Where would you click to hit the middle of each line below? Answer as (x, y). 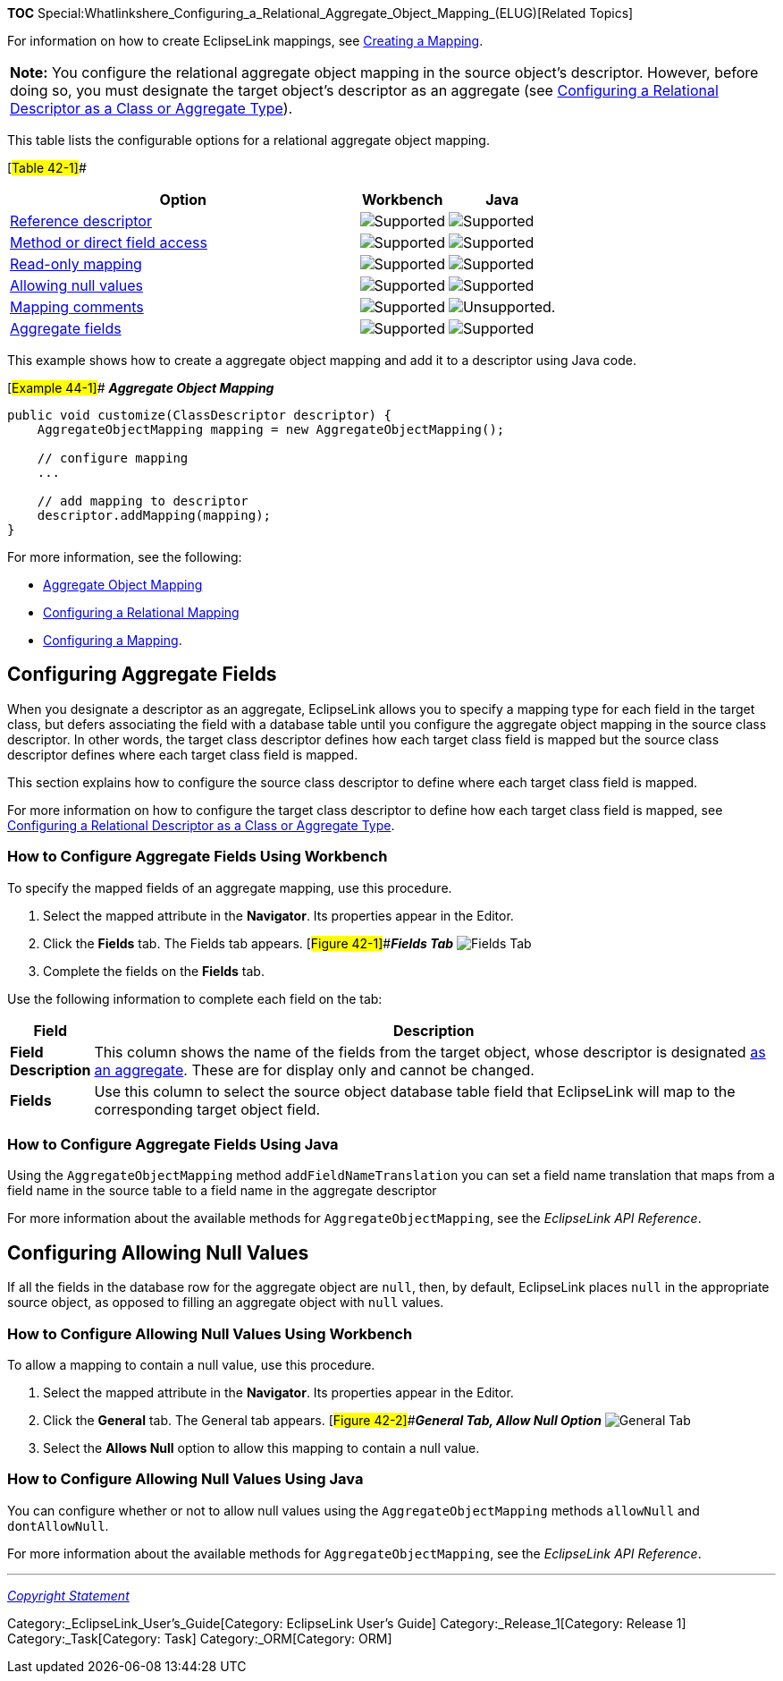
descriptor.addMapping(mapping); (154, 515)
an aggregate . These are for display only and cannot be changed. (314, 1070)
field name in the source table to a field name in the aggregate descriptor (222, 1191)
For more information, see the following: (125, 557)
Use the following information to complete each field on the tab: (195, 998)
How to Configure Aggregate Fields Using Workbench (198, 857)
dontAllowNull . (58, 1525)
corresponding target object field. (207, 1109)
